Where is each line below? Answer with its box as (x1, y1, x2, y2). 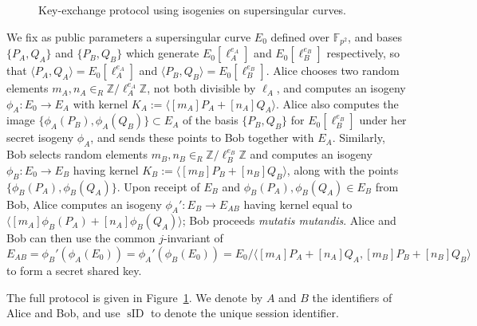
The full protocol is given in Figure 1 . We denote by (6, 289, 263, 305)
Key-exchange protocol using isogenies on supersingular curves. (38, 2, 347, 18)
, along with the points (286, 161, 399, 178)
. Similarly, (332, 129, 385, 146)
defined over (270, 28, 330, 45)
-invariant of (163, 230, 223, 246)
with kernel (73, 95, 128, 112)
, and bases (348, 28, 402, 45)
